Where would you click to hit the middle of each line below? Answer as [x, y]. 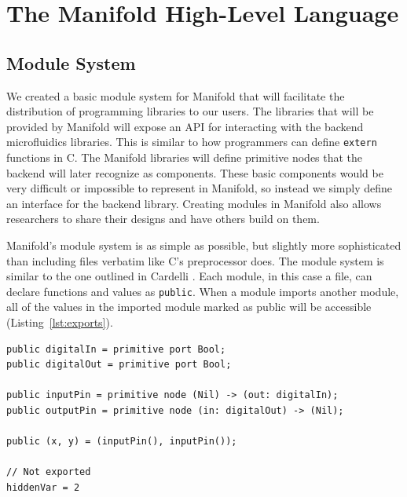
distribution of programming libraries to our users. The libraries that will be [190, 111]
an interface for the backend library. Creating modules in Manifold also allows [194, 203]
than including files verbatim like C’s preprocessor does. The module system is [195, 260]
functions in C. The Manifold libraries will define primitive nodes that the [185, 157]
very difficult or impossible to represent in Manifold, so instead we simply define [200, 188]
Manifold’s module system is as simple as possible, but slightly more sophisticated [204, 245]
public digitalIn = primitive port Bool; [116, 349]
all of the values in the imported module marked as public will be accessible [189, 307]
